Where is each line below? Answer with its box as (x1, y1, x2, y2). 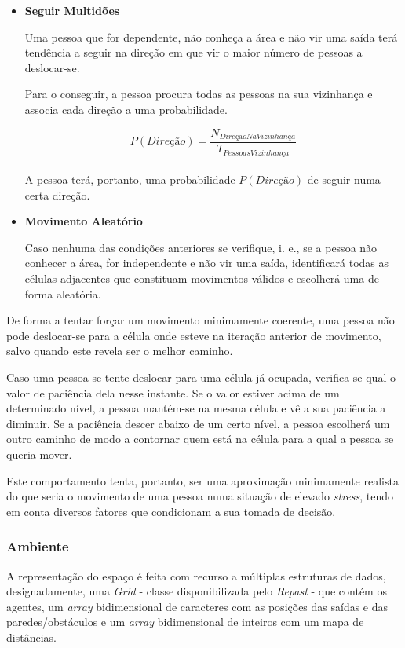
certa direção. (24, 186, 90, 203)
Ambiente (6, 536, 69, 556)
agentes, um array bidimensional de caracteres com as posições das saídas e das (6, 598, 389, 614)
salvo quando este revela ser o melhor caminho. (6, 342, 233, 359)
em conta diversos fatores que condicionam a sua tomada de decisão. (6, 503, 336, 519)
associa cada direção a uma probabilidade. (24, 101, 228, 117)
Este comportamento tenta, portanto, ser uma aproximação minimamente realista (6, 472, 399, 489)
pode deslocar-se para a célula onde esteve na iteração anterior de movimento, (6, 327, 381, 343)
